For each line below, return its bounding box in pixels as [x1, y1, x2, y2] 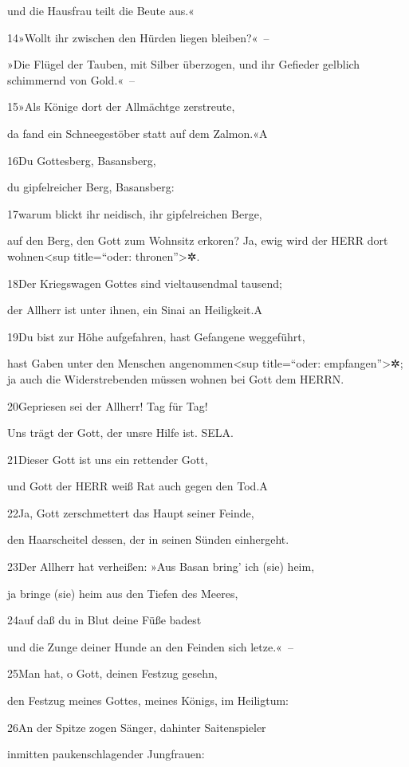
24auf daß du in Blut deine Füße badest [7, 612, 202, 628]
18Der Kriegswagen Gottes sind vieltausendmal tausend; [7, 274, 282, 291]
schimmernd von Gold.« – [7, 71, 136, 88]
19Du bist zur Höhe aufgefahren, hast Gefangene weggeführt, [7, 328, 305, 344]
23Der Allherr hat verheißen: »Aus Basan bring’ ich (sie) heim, [7, 558, 315, 575]
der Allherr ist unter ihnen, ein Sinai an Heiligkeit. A [7, 301, 262, 318]
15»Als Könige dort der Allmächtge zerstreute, [7, 98, 235, 115]
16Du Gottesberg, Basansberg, [7, 151, 156, 168]
